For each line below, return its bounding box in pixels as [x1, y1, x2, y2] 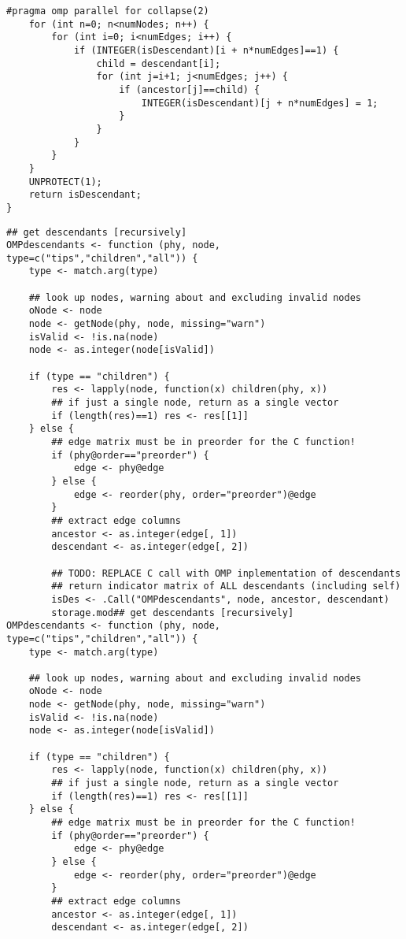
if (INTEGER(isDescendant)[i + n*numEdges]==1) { [73, 44, 339, 56]
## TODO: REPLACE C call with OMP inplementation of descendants [51, 567, 401, 579]
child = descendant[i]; [96, 58, 221, 69]
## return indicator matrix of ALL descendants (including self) [51, 581, 401, 592]
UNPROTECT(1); [28, 176, 102, 187]
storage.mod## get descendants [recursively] [51, 607, 294, 618]
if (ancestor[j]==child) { [119, 84, 260, 95]
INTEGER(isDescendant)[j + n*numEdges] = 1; [141, 97, 378, 109]
